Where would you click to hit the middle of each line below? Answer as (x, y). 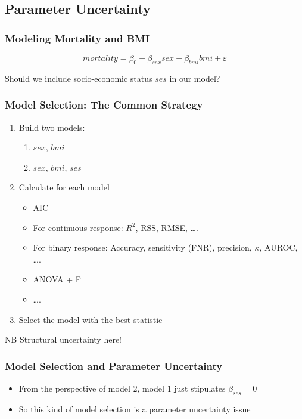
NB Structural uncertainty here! (63, 339)
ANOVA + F (57, 279)
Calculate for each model (64, 187)
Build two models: (52, 127)
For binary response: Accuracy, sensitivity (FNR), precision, (142, 247)
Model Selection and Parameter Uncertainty (114, 366)
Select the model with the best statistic (91, 319)
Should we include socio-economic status (79, 78)
